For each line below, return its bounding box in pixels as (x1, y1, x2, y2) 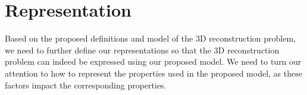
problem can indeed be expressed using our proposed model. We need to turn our (5, 55, 302, 68)
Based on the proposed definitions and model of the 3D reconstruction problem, (5, 32, 296, 45)
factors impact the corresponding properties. (5, 78, 167, 91)
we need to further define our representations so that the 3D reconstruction (5, 43, 280, 56)
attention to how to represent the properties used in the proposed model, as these (5, 66, 302, 79)
